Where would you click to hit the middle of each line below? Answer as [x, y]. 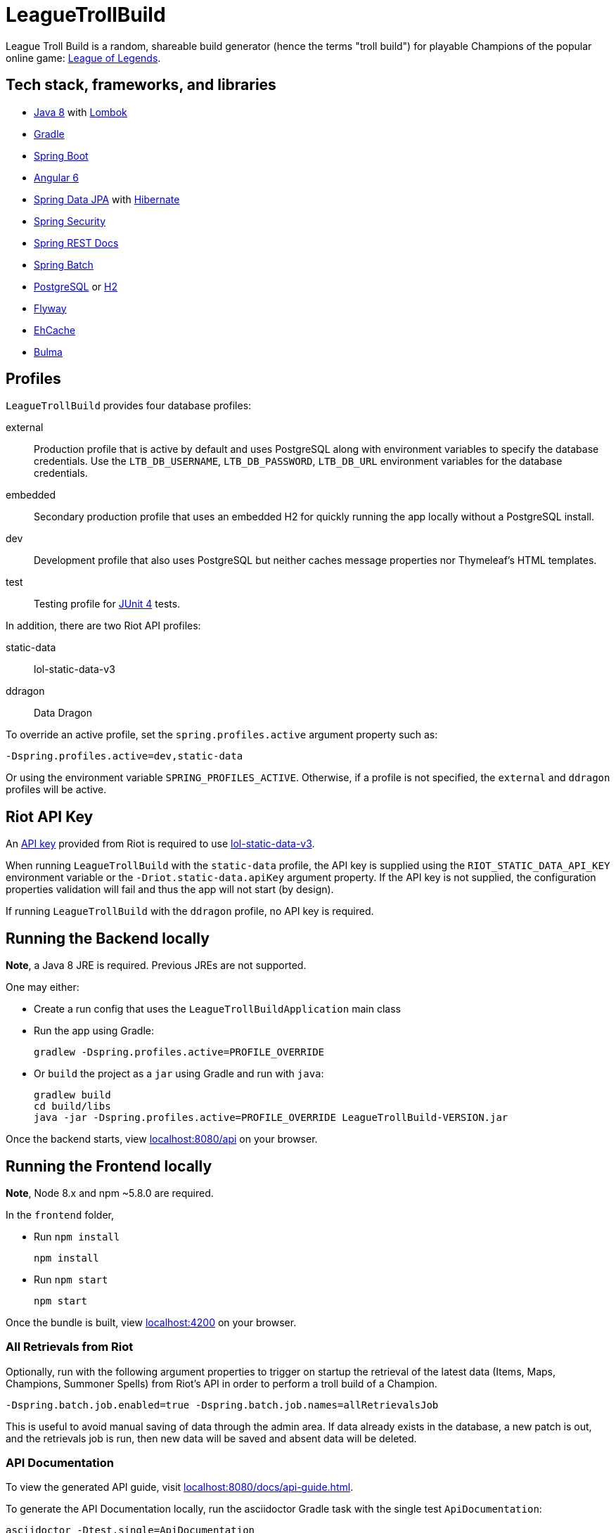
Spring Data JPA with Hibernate [107, 199]
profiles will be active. [56, 790]
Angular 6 [56, 177]
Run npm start [71, 1279]
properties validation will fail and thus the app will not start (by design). [170, 890]
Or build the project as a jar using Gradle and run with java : [179, 1074]
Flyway [50, 308]
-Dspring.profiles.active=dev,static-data [124, 756]
